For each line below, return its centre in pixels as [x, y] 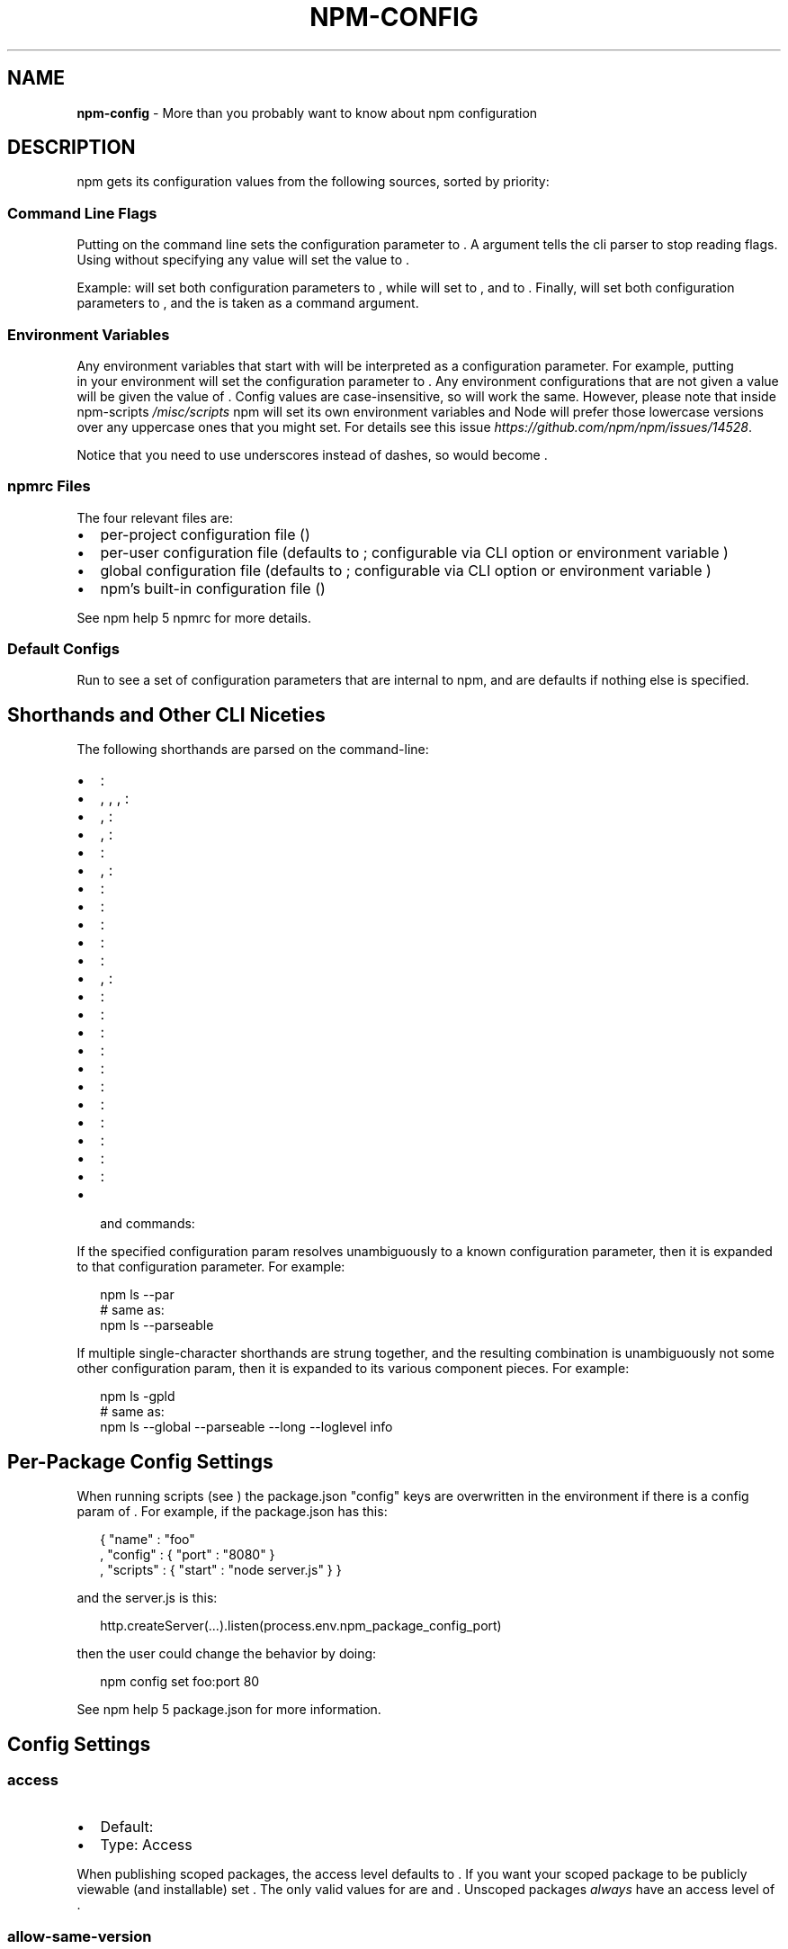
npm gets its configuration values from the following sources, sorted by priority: [313, 182]
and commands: [148, 1224]
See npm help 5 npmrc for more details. [194, 617]
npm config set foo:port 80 [180, 1682]
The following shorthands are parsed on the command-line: [253, 750]
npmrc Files [49, 486]
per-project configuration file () [205, 534]
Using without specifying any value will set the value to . [243, 260]
